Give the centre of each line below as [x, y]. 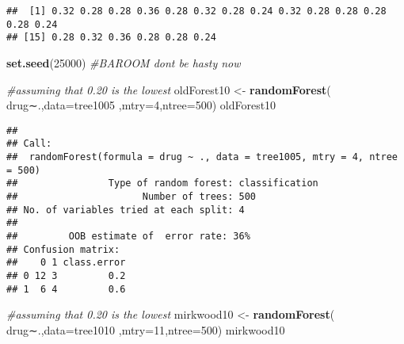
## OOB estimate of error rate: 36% [128, 236]
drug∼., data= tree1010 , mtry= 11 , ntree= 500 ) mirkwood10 [146, 329]
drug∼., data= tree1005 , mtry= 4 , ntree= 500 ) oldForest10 [141, 105]
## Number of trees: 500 [131, 197]
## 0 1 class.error [66, 263]
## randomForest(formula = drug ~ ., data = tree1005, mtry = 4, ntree [202, 157]
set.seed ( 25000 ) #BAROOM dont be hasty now [124, 62]
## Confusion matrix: [63, 249]
